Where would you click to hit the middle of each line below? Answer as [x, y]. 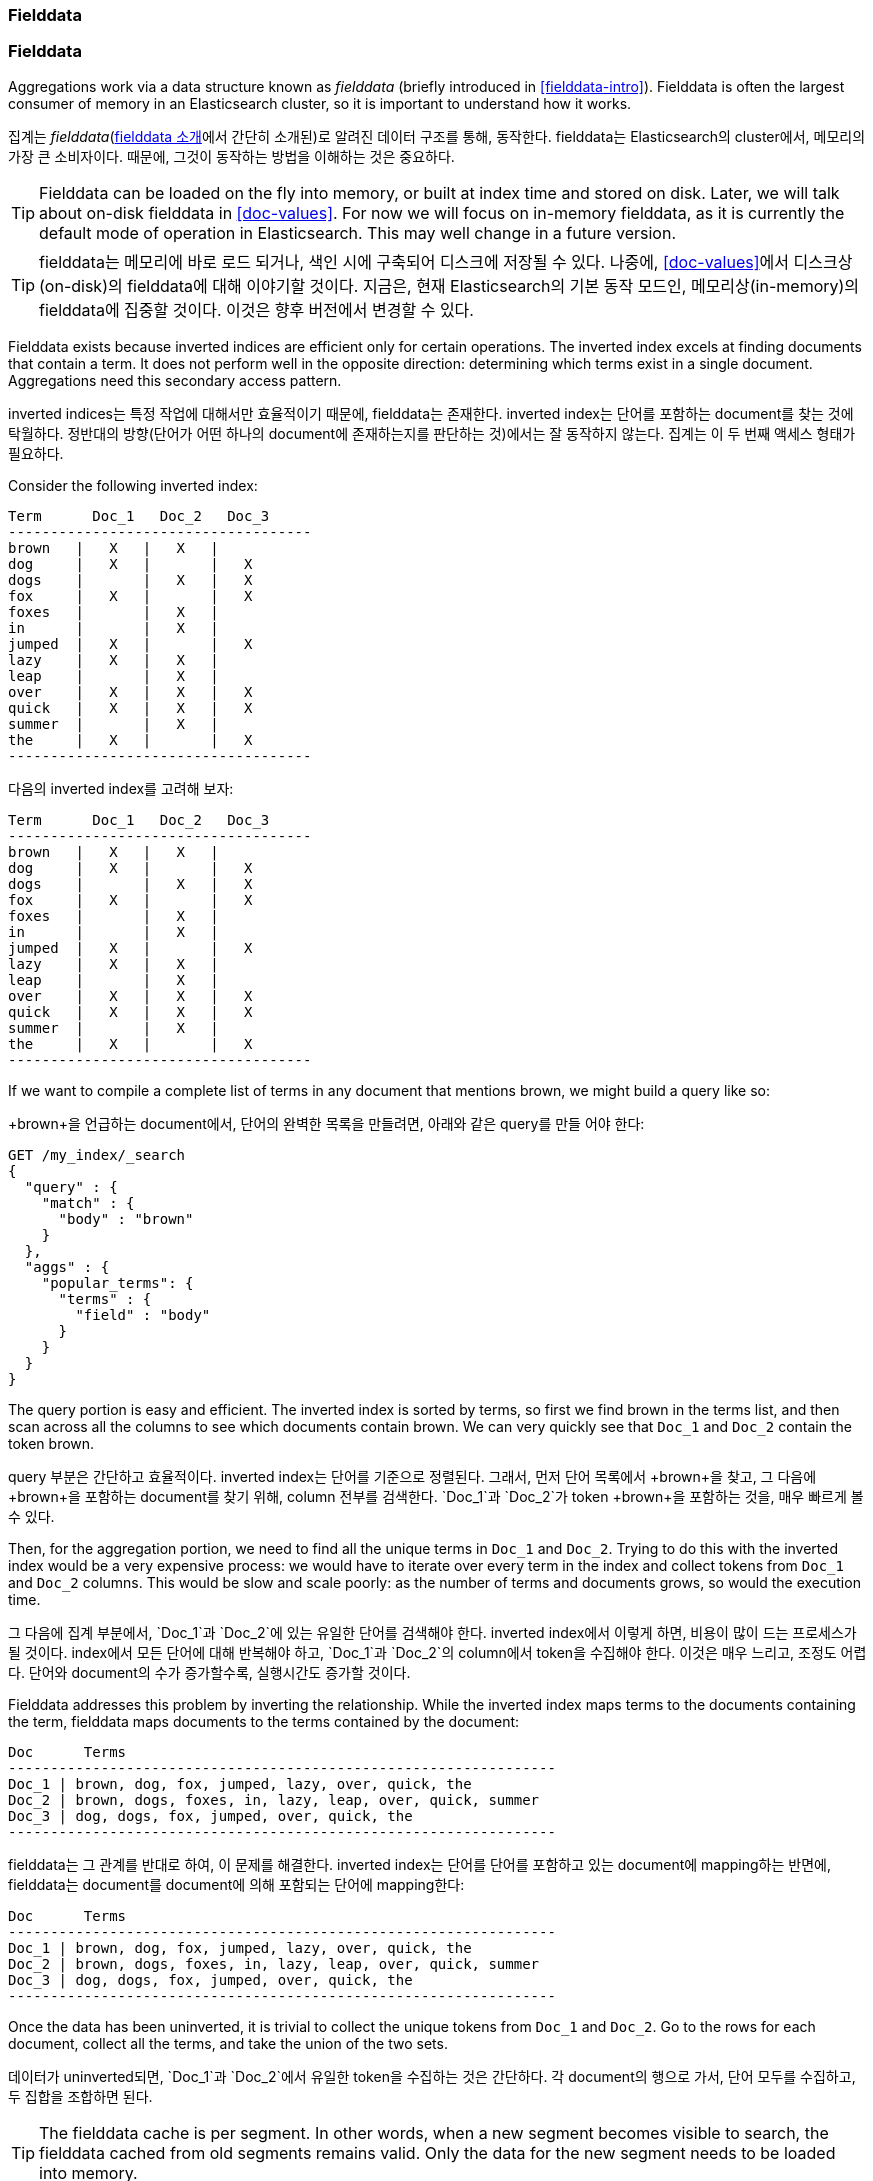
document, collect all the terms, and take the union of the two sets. [228, 2043]
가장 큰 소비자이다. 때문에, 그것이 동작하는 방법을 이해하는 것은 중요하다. [231, 156]
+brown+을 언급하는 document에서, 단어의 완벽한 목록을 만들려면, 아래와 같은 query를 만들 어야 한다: [326, 1123]
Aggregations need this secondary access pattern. [175, 380]
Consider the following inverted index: [133, 485]
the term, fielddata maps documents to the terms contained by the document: [264, 1721]
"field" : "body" [143, 1314]
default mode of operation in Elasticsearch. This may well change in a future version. [358, 232]
